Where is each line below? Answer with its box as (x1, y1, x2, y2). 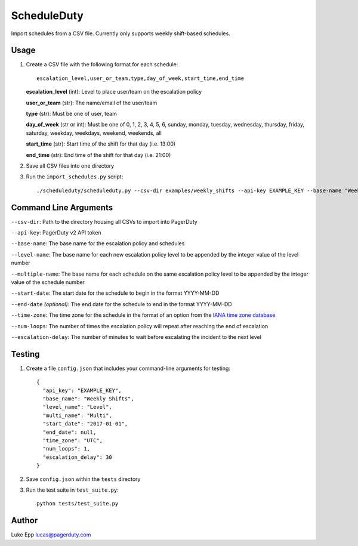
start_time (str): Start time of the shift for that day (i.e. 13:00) (26, 140, 176, 147)
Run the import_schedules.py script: (26, 173, 124, 180)
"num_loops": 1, (42, 445, 91, 452)
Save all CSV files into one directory (26, 162, 115, 169)
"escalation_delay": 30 (42, 454, 113, 461)
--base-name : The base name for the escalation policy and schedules (11, 240, 185, 247)
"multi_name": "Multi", (42, 412, 113, 419)
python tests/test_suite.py (36, 500, 119, 507)
